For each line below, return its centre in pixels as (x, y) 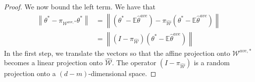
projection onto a (30, 73)
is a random (212, 62)
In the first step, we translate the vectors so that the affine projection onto (117, 53)
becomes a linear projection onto (53, 62)
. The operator (134, 62)
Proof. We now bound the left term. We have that (80, 6)
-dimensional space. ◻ (122, 73)
